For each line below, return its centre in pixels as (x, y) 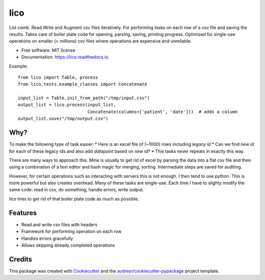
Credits (21, 259)
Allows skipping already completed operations (68, 245)
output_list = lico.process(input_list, (67, 105)
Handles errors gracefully (47, 238)
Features (23, 213)
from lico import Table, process (58, 77)
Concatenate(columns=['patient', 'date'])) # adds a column (163, 112)
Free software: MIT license (48, 50)
